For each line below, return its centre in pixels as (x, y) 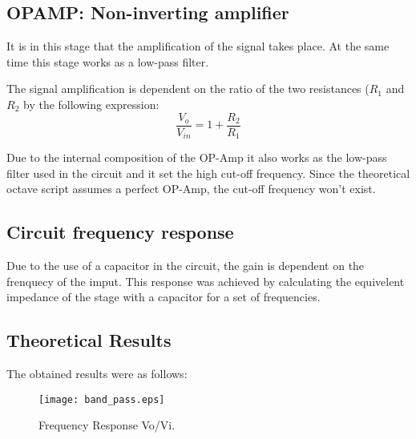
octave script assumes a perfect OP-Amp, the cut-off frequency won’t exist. (191, 189)
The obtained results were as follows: (97, 374)
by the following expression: (91, 104)
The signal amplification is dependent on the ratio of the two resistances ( (188, 89)
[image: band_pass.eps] (102, 399)
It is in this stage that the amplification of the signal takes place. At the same (198, 46)
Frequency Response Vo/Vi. (107, 425)
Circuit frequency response (120, 232)
